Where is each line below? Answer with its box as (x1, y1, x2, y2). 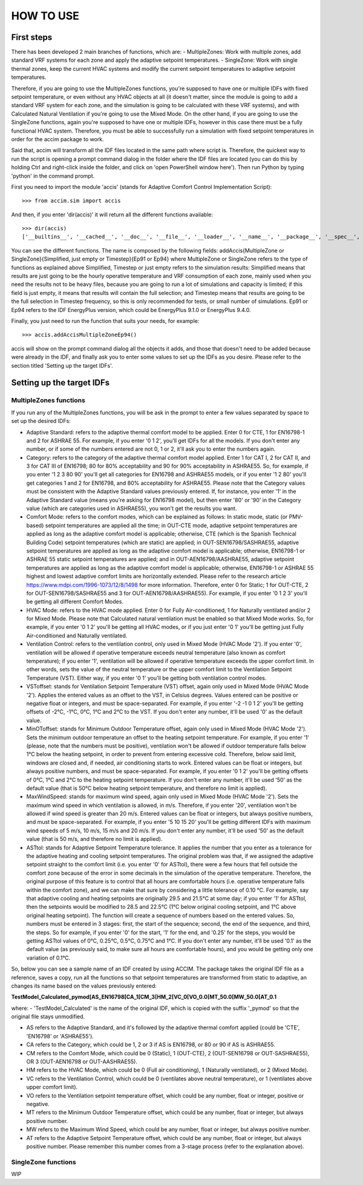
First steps (11, 32, 53, 42)
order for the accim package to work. (11, 135, 104, 142)
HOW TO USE (11, 9, 80, 22)
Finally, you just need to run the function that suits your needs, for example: (11, 317, 200, 324)
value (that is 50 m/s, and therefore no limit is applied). (26, 835, 163, 843)
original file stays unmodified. (11, 1013, 85, 1020)
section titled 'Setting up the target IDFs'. (11, 362, 113, 369)
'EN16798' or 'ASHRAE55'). (26, 1032, 94, 1040)
